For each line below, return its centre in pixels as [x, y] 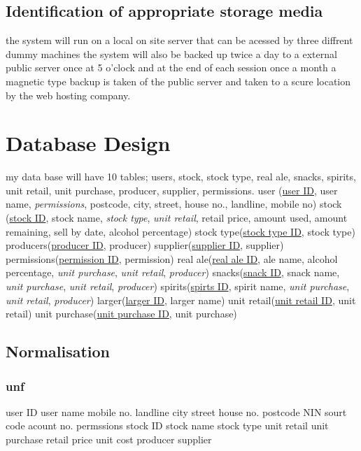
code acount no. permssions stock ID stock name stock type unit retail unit [167, 425]
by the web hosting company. [68, 95]
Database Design [88, 143]
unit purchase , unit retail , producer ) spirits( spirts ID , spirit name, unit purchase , [178, 286]
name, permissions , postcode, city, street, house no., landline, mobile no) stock [174, 204]
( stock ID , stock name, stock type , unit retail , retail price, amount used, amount [177, 218]
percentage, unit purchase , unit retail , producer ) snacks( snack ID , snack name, [173, 272]
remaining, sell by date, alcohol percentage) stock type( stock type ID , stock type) [180, 231]
